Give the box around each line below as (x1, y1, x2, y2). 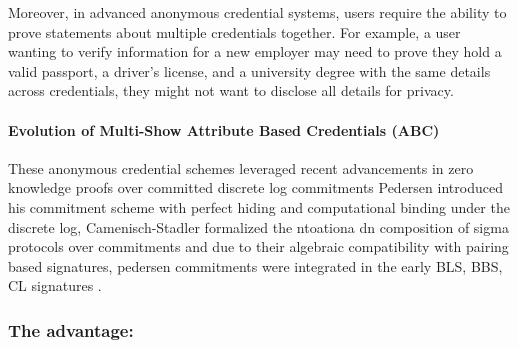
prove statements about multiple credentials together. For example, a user (8, 21, 461, 42)
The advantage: (8, 317, 134, 342)
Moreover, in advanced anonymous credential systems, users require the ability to (8, 2, 507, 22)
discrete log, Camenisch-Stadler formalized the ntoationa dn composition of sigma (8, 216, 509, 237)
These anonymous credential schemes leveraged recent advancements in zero (8, 157, 474, 178)
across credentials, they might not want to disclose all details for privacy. (8, 80, 454, 101)
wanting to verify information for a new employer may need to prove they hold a (8, 41, 502, 62)
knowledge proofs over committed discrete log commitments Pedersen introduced (8, 177, 503, 198)
